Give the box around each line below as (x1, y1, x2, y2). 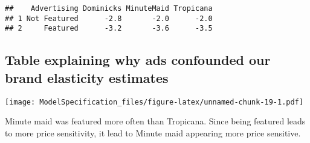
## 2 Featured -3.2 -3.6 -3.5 (5, 24, 213, 33)
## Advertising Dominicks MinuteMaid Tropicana (5, 4, 213, 13)
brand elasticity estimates (5, 68, 169, 87)
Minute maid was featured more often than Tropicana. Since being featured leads (5, 115, 306, 127)
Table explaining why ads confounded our (5, 50, 271, 69)
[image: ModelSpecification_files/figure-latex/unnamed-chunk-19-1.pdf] (5, 97, 303, 106)
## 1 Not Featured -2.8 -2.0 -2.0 (5, 14, 213, 23)
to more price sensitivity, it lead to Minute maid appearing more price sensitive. (5, 126, 301, 139)
